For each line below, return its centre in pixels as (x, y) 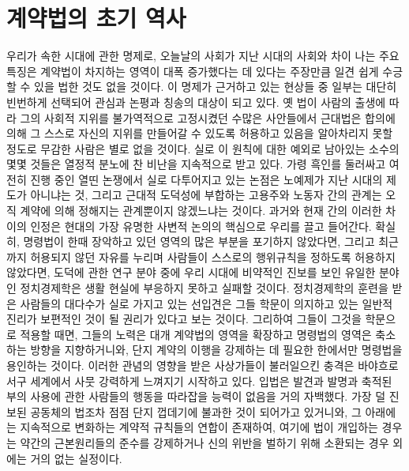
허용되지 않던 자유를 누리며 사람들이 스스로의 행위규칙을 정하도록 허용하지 (213, 256)
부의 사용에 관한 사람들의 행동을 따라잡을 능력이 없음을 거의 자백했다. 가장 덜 (196, 396)
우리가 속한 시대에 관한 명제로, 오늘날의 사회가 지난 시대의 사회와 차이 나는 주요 (203, 56)
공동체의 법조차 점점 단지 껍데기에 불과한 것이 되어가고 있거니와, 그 (196, 411)
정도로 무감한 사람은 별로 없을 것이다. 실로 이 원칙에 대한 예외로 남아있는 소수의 (203, 148)
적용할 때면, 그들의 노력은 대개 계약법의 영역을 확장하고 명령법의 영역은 (196, 334)
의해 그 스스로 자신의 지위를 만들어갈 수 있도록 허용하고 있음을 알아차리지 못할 (200, 133)
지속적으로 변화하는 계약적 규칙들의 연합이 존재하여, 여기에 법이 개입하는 (199, 427)
